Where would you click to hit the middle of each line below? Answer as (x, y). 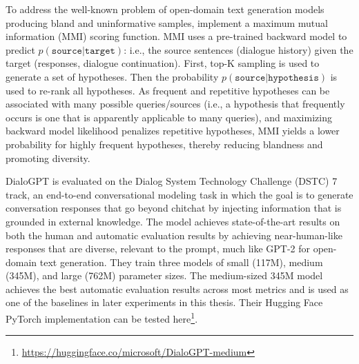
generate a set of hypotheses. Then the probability (112, 76)
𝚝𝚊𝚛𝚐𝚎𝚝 (100, 51)
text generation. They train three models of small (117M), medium (181, 262)
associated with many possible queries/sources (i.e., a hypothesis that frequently (175, 104)
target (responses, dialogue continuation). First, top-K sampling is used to (163, 63)
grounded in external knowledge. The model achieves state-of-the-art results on (173, 221)
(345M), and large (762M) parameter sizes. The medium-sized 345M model (164, 275)
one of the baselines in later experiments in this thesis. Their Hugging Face (164, 302)
